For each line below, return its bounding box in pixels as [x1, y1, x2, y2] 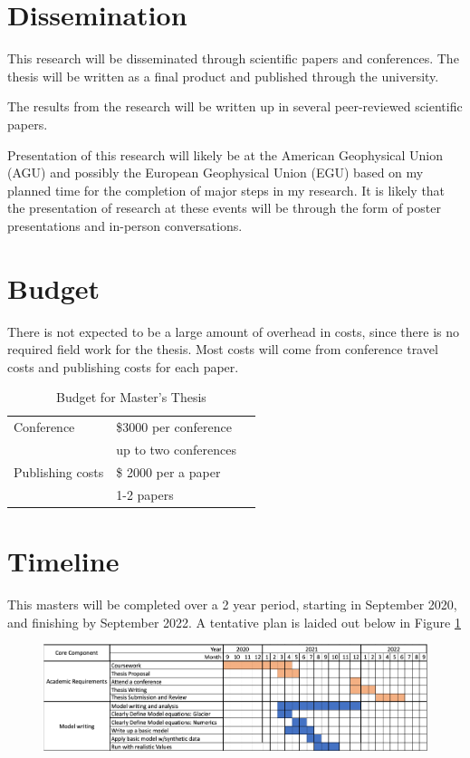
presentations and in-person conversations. [7, 216, 243, 235]
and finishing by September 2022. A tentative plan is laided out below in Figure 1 [7, 612, 461, 631]
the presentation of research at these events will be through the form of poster [7, 198, 441, 217]
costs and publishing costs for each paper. [7, 357, 239, 376]
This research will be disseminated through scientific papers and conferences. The [7, 49, 459, 68]
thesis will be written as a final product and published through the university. [7, 66, 439, 85]
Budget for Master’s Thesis [56, 388, 206, 407]
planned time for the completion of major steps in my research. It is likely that [7, 180, 446, 199]
